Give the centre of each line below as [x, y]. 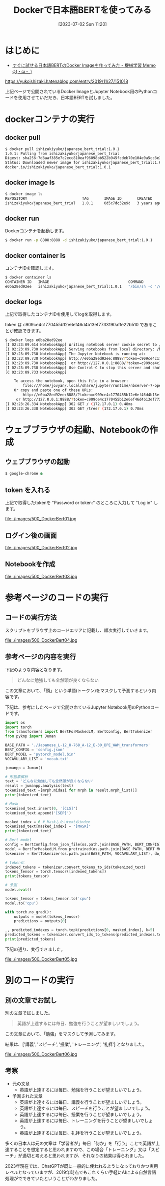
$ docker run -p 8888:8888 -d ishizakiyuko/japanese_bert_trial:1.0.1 [79, 240]
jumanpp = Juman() [24, 768]
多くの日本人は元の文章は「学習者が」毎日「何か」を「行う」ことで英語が [80, 1143]
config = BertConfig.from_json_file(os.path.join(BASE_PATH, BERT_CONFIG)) [84, 844]
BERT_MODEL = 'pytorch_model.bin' [41, 754]
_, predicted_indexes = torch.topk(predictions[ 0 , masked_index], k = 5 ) [80, 930]
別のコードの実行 [40, 981]
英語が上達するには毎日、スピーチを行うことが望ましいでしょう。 [86, 1108]
